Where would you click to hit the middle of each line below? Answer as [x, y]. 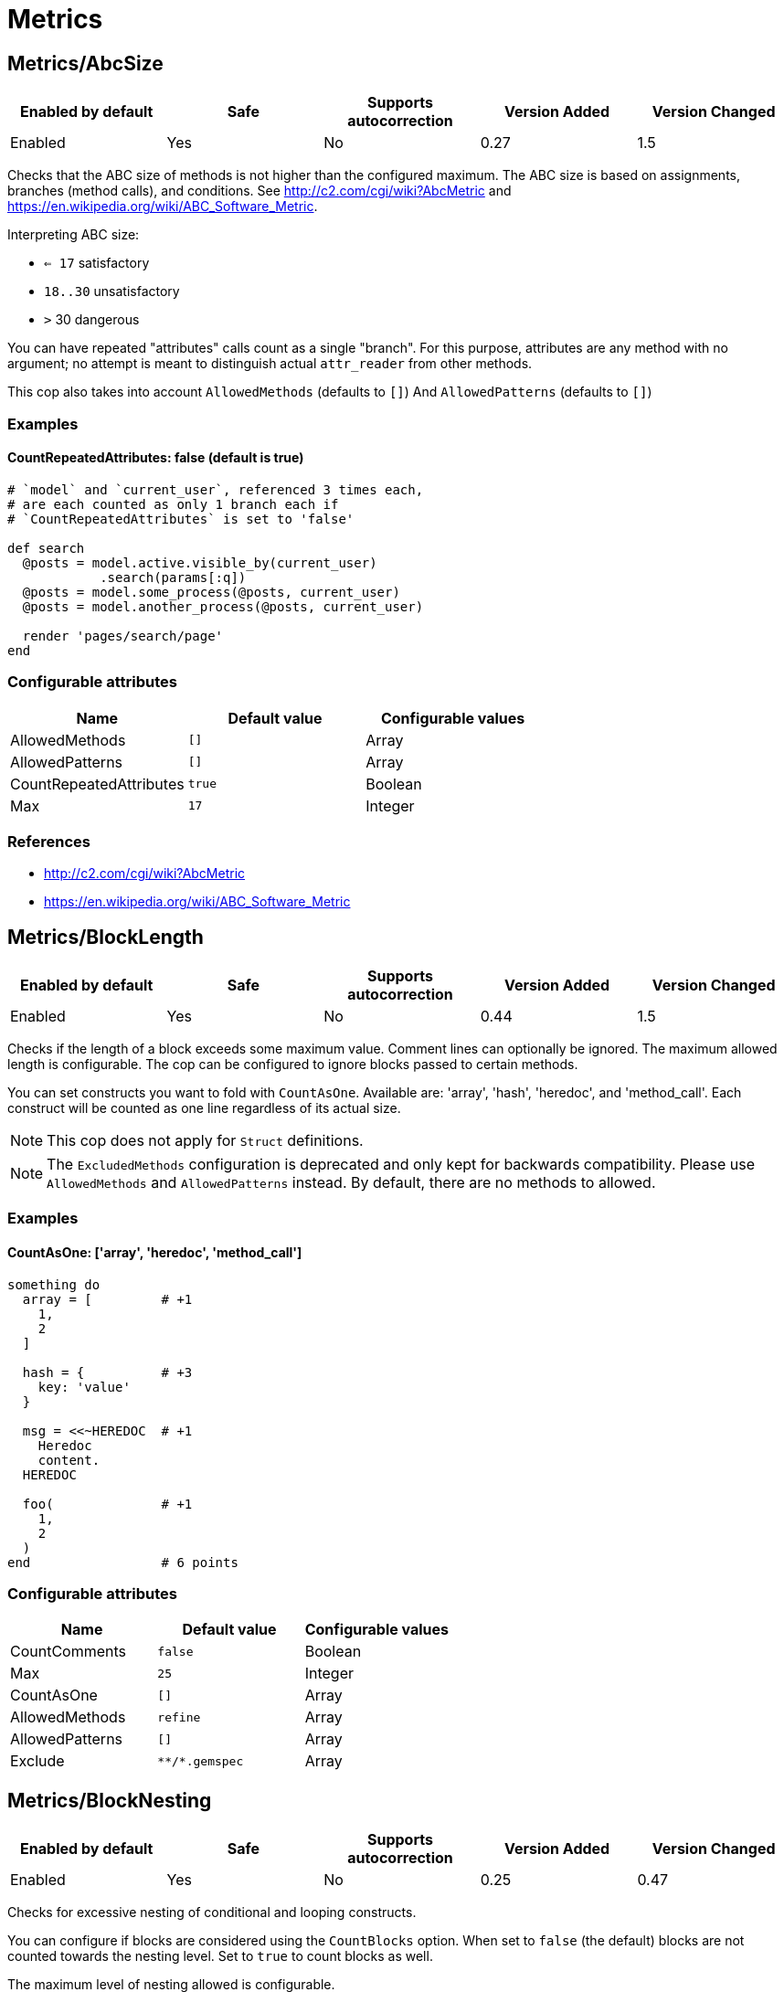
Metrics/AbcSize [85, 63]
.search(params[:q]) [173, 577]
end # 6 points [123, 1562]
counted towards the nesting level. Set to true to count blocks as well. [220, 1956]
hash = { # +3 [107, 1372]
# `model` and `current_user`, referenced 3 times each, [216, 489]
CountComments [69, 1652]
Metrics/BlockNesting [110, 1800]
